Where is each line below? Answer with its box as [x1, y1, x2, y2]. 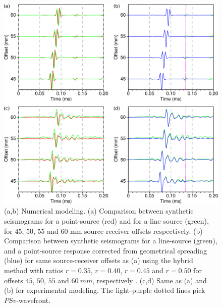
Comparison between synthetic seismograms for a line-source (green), [4, 235, 217, 246]
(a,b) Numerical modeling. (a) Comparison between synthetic [4, 206, 194, 216]
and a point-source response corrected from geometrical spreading [4, 245, 207, 255]
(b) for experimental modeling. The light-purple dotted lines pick [4, 285, 205, 295]
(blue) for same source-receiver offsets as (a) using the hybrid [4, 255, 193, 266]
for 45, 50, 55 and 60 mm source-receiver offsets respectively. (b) [4, 225, 203, 236]
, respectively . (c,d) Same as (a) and [92, 275, 207, 285]
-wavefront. [16, 294, 51, 305]
